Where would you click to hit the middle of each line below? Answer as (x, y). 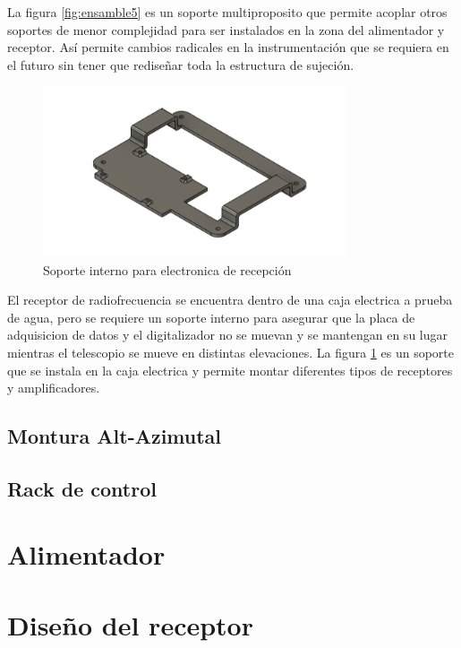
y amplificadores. (54, 388)
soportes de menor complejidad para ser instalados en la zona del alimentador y (226, 29)
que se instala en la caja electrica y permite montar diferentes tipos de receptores (230, 370)
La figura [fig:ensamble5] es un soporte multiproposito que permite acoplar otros (227, 12)
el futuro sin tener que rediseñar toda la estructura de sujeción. (181, 64)
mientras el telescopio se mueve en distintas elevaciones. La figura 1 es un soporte (231, 352)
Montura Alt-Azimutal (115, 436)
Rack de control (82, 488)
